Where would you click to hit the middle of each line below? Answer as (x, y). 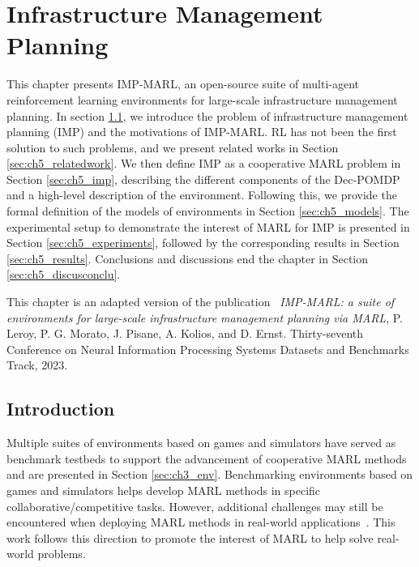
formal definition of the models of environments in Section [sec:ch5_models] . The (208, 211)
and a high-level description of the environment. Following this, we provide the (202, 195)
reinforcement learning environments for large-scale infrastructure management (202, 99)
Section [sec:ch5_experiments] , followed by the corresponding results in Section (203, 243)
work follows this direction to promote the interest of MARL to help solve (190, 537)
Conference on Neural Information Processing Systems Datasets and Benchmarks (208, 349)
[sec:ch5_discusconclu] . (64, 274)
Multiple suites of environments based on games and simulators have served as (201, 443)
